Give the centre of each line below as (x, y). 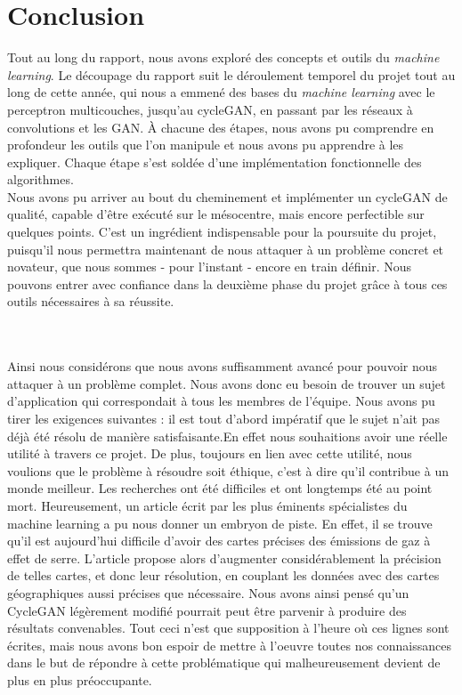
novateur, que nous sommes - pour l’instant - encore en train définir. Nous (210, 267)
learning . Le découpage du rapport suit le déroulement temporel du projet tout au (231, 74)
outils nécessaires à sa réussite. (91, 301)
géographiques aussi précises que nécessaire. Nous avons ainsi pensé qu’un (208, 592)
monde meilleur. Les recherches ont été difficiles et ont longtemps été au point (220, 488)
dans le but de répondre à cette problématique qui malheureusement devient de (224, 663)
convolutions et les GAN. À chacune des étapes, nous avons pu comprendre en (221, 127)
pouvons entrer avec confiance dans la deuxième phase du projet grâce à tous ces (227, 283)
